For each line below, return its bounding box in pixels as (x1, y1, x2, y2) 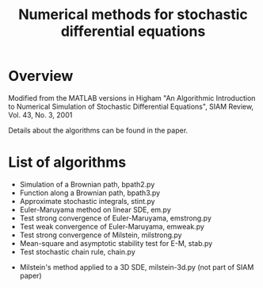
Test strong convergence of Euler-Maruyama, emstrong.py (19, 213, 212, 223)
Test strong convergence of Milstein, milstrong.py (19, 230, 182, 240)
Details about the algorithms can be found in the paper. (8, 125, 189, 135)
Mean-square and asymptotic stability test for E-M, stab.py (19, 238, 213, 248)
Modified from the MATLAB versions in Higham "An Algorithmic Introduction (8, 93, 256, 102)
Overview (8, 67, 74, 85)
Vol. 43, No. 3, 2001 (8, 109, 73, 120)
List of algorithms (8, 153, 127, 171)
